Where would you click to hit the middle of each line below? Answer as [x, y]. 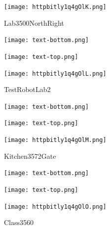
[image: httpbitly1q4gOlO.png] [55, 206]
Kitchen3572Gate [30, 156]
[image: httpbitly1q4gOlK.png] [55, 7]
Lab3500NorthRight [34, 23]
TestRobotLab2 [27, 89]
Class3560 [19, 222]
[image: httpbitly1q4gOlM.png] [55, 140]
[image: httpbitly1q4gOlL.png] [55, 73]
